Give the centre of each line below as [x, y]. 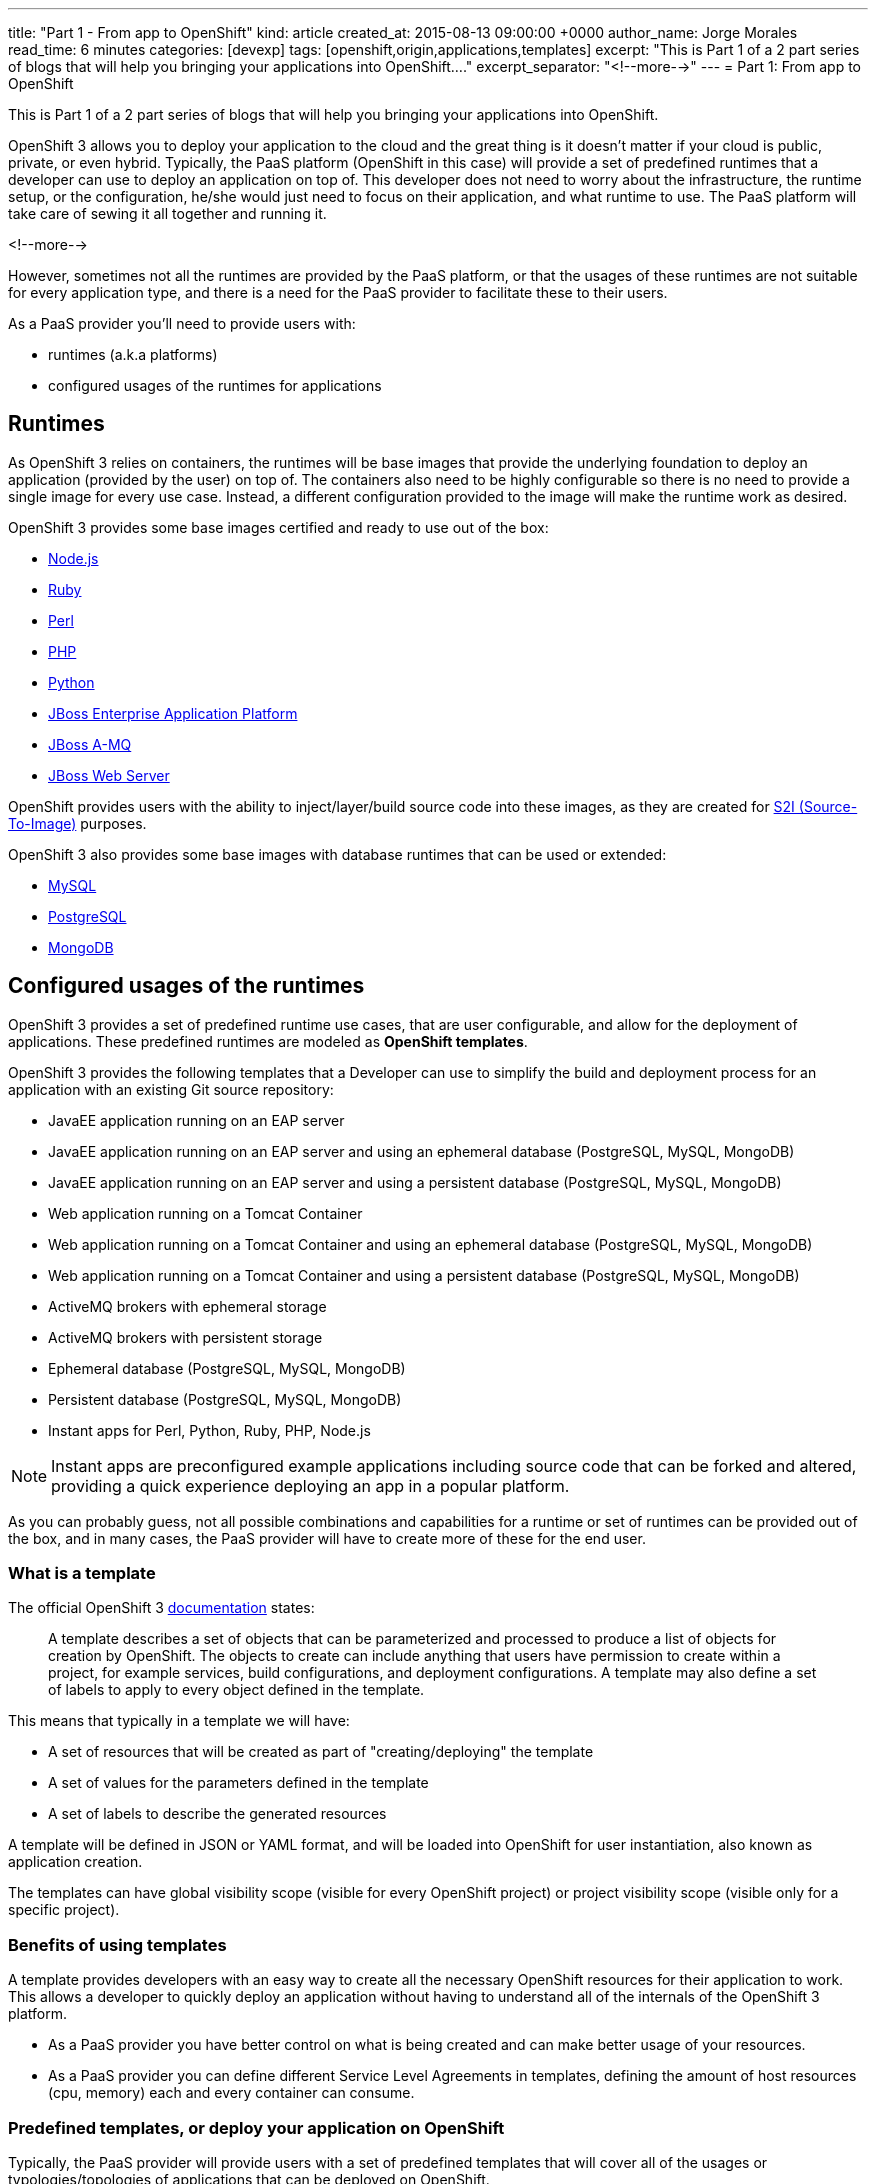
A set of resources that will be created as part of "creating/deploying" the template [321, 1752]
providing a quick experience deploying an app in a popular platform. [310, 1485]
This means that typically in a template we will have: [179, 1721]
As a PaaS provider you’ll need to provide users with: [182, 323]
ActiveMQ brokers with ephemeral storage [187, 1306]
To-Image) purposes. [77, 823]
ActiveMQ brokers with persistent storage [185, 1337]
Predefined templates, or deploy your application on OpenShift [256, 2127]
